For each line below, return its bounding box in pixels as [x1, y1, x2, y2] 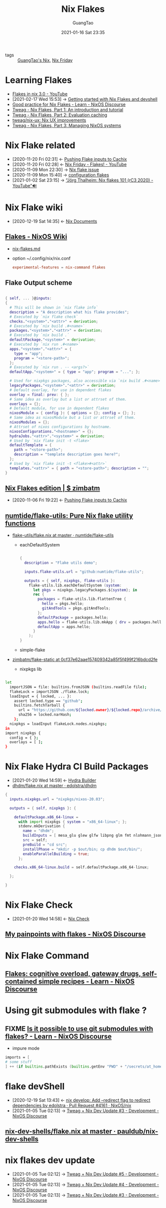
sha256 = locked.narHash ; [18, 712, 72, 717]
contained [5, 977, 37, 985]
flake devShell [5, 1080, 65, 1092]
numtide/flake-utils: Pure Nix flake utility [5, 511, 133, 520]
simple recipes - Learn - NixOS [38, 977, 135, 985]
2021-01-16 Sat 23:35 [61, 29, 105, 35]
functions [5, 519, 36, 528]
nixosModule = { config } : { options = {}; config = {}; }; [9, 410, 136, 416]
